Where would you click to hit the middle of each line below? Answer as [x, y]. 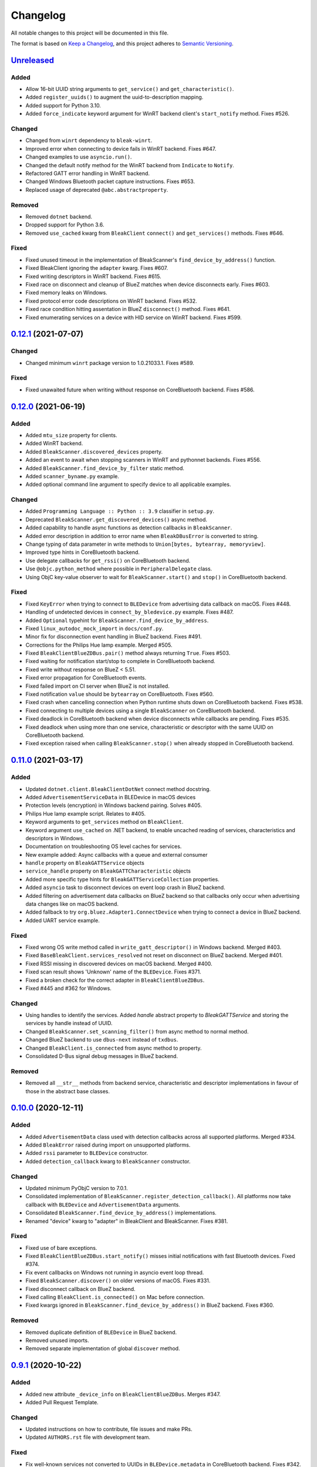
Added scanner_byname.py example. [72, 476]
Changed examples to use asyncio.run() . [79, 157]
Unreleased [33, 60]
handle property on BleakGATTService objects [85, 863]
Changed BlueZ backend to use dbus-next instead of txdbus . [102, 1040]
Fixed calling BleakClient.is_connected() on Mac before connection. [115, 1297]
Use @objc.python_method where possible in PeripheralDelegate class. [119, 569]
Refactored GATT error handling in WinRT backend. [87, 173]
